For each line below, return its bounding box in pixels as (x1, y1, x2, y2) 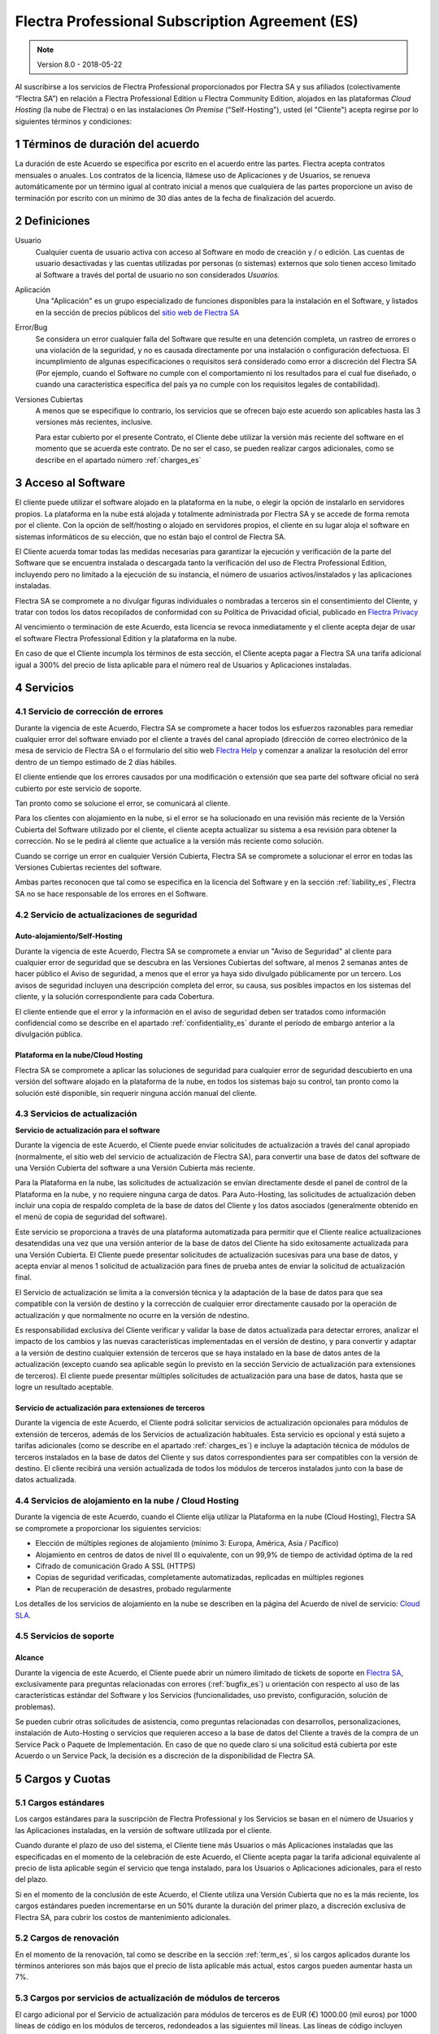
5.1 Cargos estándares (15, 1797, 105, 1809)
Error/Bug (15, 322, 48, 333)
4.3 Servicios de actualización (15, 1108, 137, 1120)
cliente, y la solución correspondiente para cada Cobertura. (15, 992, 215, 1002)
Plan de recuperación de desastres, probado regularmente (35, 1583, 232, 1594)
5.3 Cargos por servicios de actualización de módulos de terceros (15, 1993, 280, 2004)
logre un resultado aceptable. (15, 1381, 114, 1391)
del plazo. (15, 1875, 48, 1884)
